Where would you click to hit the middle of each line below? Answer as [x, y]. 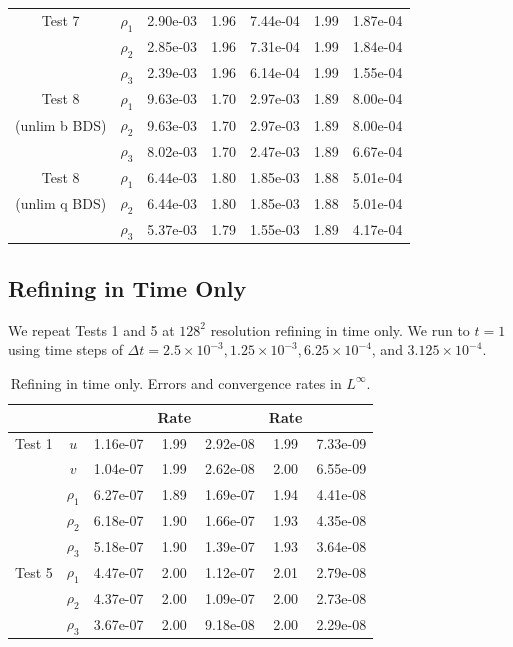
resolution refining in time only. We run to [340, 329]
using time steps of [65, 349]
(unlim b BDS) [61, 124]
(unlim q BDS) [61, 202]
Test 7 [60, 20]
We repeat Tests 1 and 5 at [91, 329]
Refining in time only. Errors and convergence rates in [176, 382]
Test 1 [34, 443]
